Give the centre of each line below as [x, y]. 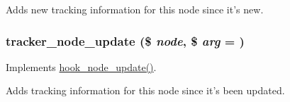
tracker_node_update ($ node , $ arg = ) [125, 40]
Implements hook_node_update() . [81, 66]
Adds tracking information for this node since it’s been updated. [145, 90]
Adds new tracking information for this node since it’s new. [135, 9]
